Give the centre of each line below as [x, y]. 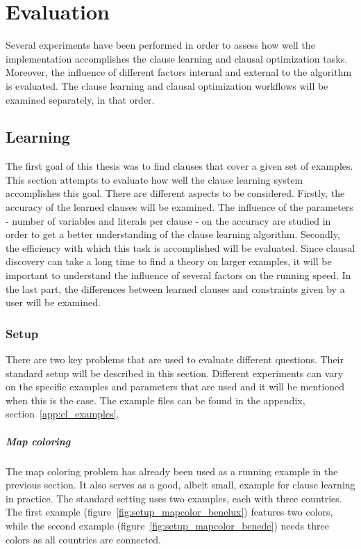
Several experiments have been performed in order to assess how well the [160, 45]
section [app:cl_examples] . [62, 414]
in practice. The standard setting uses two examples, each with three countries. [174, 498]
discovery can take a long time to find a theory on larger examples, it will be [169, 261]
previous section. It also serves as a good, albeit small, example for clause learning [180, 485]
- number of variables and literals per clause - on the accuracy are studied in [168, 220]
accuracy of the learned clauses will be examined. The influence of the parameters [179, 207]
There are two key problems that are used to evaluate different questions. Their [175, 359]
